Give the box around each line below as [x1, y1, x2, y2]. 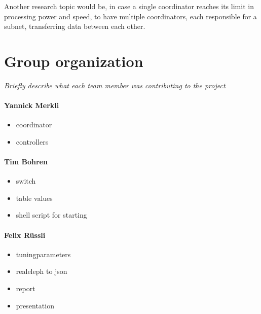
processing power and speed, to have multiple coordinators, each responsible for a [4, 11, 257, 21]
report [16, 283, 35, 294]
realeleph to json [16, 266, 67, 276]
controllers [16, 136, 49, 147]
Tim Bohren [4, 156, 48, 167]
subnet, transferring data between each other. [4, 21, 145, 31]
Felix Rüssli [4, 229, 46, 240]
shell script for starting [16, 210, 87, 220]
